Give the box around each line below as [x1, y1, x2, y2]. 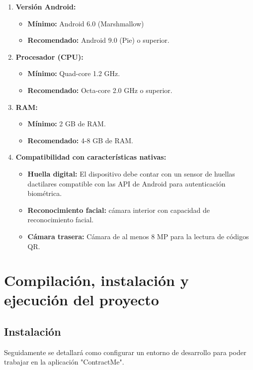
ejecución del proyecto [4, 289, 159, 310]
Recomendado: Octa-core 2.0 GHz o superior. [27, 85, 172, 95]
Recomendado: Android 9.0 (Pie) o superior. [27, 35, 169, 45]
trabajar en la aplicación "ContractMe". [4, 357, 124, 367]
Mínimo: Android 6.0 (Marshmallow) [27, 18, 144, 28]
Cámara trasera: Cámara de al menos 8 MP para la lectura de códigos [27, 231, 249, 241]
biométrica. [27, 188, 62, 198]
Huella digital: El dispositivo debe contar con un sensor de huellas [27, 168, 235, 179]
